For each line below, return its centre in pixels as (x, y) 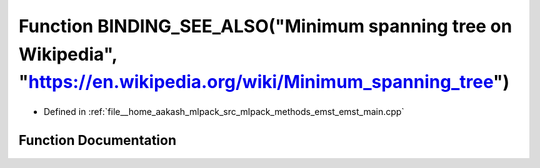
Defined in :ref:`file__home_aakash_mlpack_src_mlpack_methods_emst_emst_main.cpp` (224, 112)
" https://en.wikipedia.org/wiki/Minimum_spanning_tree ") (264, 82)
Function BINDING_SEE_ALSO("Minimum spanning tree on (265, 26)
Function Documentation (97, 140)
